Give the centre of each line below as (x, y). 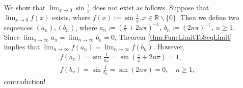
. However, (169, 46)
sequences (18, 27)
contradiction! (25, 81)
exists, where (71, 17)
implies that (22, 46)
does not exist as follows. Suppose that (151, 7)
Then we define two (210, 17)
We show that (25, 7)
